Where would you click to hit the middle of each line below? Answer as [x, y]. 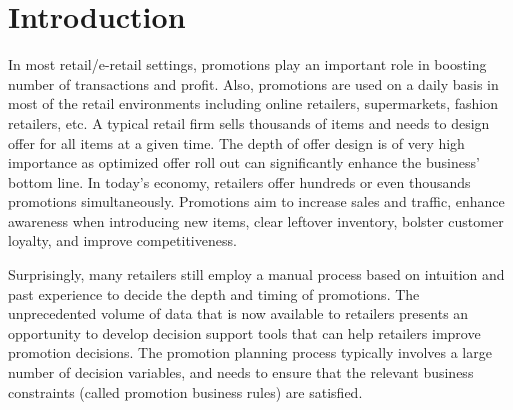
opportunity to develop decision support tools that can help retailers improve [244, 332]
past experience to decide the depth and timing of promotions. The [214, 293]
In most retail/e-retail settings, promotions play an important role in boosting [247, 64]
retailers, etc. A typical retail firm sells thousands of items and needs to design [249, 122]
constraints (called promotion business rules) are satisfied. [185, 391]
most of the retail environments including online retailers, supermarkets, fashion [253, 103]
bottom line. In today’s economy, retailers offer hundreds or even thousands [239, 181]
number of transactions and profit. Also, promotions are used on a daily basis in [253, 83]
